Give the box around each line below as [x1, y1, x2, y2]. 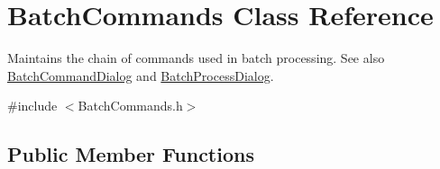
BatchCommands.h [78, 96, 183, 115]
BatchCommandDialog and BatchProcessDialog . [7, 66, 274, 84]
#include [7, 96, 58, 115]
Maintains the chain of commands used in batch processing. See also [7, 49, 385, 67]
